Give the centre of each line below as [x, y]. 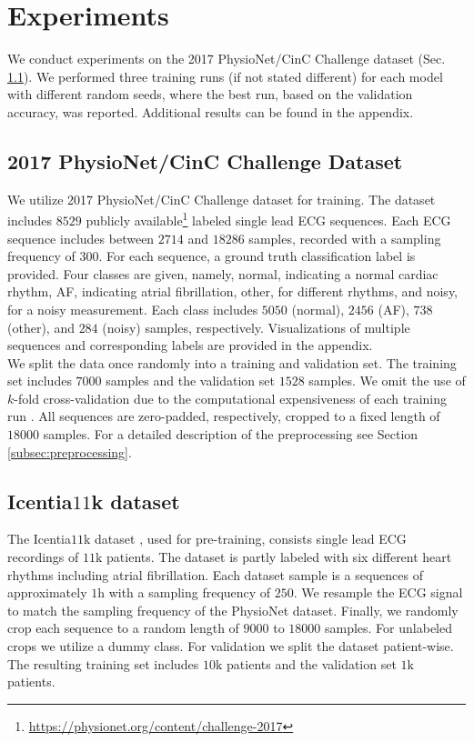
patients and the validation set [312, 663]
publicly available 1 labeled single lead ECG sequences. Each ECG [268, 219]
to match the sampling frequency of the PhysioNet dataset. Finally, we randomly [233, 610]
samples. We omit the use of [387, 381]
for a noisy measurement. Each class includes [133, 309]
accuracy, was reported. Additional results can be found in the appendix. [211, 111]
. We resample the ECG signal [378, 592]
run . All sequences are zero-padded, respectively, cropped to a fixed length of [224, 416]
